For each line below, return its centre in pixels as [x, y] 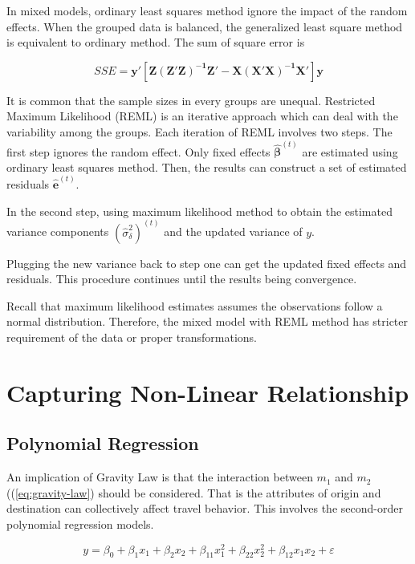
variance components [58, 231]
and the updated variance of [233, 231]
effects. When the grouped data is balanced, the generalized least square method [205, 26]
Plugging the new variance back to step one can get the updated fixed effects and [207, 263]
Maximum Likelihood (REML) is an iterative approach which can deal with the [202, 116]
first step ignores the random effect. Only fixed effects [138, 151]
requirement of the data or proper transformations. [132, 337]
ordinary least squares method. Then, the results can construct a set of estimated [207, 166]
